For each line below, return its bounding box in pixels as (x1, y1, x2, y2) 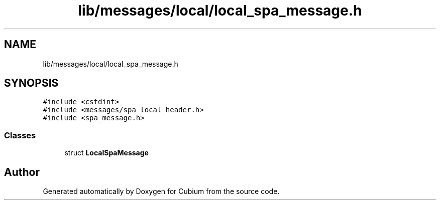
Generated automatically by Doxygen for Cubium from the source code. (43, 187, 280, 196)
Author (4, 165, 40, 178)
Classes (4, 130, 36, 140)
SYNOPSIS (4, 77, 59, 90)
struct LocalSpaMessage (64, 148, 149, 157)
